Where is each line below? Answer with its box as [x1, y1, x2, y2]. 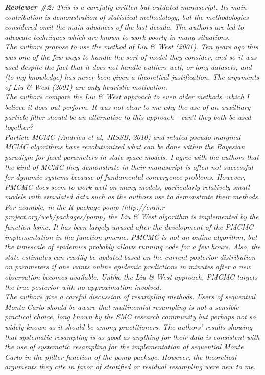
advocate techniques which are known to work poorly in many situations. [5, 31, 230, 42]
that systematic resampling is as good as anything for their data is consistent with [5, 331, 260, 342]
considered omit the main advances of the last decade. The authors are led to [5, 21, 244, 32]
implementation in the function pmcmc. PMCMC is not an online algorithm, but [5, 231, 257, 242]
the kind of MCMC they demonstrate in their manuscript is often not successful [5, 161, 253, 172]
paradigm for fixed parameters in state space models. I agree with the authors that [5, 151, 259, 162]
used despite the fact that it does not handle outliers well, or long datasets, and [5, 61, 252, 72]
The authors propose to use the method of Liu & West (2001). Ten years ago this [5, 41, 258, 52]
